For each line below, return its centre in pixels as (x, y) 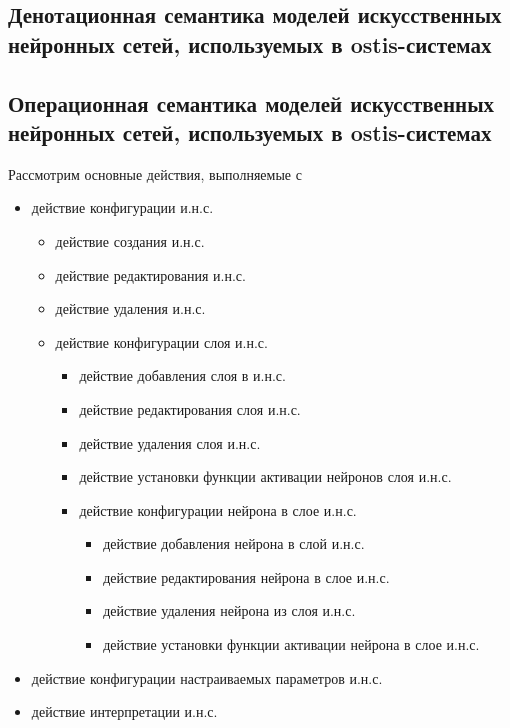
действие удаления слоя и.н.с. (170, 442)
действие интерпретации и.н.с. (124, 711)
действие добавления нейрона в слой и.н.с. (234, 543)
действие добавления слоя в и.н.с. (182, 375)
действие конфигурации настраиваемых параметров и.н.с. (207, 677)
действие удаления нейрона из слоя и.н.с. (229, 610)
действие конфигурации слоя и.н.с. (161, 341)
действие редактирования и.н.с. (150, 274)
